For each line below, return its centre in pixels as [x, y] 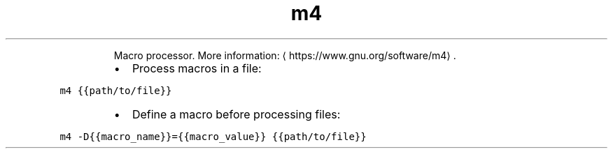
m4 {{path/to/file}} [116, 90]
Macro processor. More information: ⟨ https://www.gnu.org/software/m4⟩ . [285, 55]
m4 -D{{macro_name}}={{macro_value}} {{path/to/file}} [213, 136]
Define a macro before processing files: [236, 114]
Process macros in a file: [197, 68]
